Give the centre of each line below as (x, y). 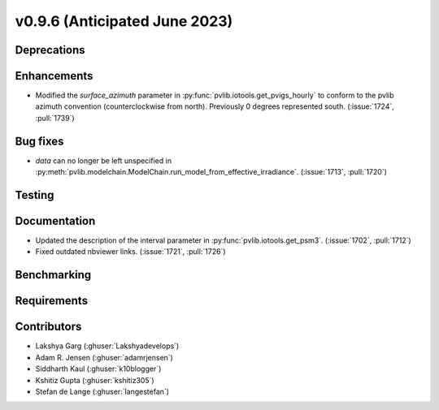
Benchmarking (53, 275)
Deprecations (50, 50)
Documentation (55, 220)
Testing (35, 195)
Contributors (48, 327)
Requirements (52, 301)
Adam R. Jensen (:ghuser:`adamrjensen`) (104, 357)
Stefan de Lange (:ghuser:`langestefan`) (102, 391)
